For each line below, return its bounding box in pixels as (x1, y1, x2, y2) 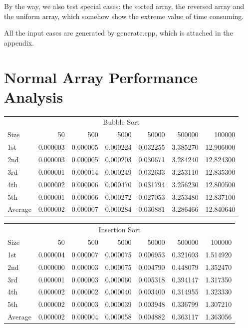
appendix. (4, 37, 34, 48)
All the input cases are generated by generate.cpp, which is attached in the (4, 28, 233, 38)
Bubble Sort (103, 117, 140, 127)
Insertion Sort (98, 224, 141, 235)
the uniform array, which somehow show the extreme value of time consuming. (4, 11, 244, 21)
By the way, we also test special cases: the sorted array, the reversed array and (4, 1, 245, 11)
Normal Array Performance (4, 67, 198, 87)
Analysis (4, 86, 63, 107)
